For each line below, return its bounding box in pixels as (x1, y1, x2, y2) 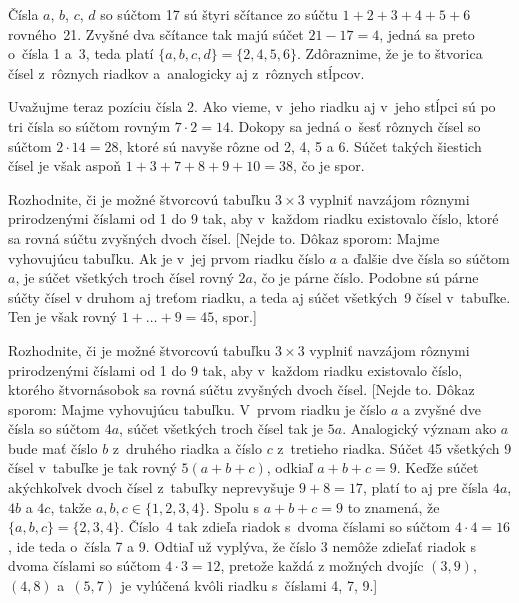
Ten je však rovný (8, 306, 118, 327)
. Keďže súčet (396, 457, 479, 478)
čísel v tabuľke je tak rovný (8, 457, 177, 478)
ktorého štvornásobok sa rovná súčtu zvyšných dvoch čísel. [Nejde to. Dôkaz (8, 379, 475, 400)
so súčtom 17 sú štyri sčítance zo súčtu (100, 4, 338, 24)
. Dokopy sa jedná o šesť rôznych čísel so (229, 115, 481, 136)
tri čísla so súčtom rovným (8, 115, 171, 136)
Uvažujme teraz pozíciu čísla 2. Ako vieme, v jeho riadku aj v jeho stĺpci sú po (8, 96, 496, 117)
